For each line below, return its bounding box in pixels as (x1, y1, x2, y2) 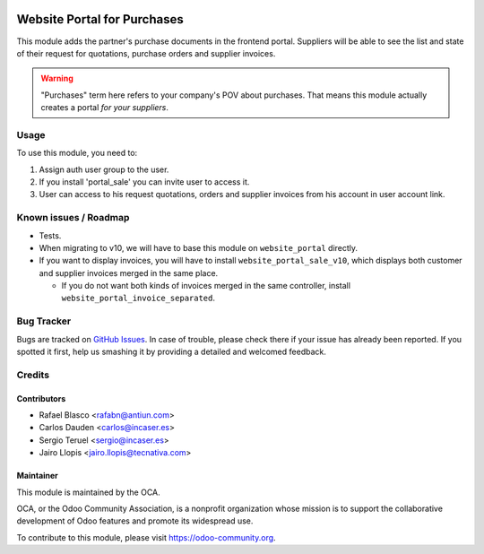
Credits (16, 368, 49, 381)
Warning (40, 73, 73, 84)
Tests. (39, 229, 62, 241)
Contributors (16, 393, 66, 403)
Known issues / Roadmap (16, 212, 130, 224)
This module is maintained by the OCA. (16, 487, 160, 498)
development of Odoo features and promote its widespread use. (16, 515, 254, 526)
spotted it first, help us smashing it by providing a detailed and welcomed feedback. (16, 346, 326, 358)
